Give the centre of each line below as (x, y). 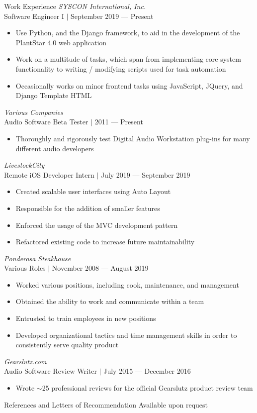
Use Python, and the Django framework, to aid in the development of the (128, 33)
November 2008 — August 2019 (100, 268)
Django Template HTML (54, 95)
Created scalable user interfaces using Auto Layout (93, 191)
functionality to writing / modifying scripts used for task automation (121, 68)
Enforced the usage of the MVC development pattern (97, 225)
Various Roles (25, 268)
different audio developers (55, 148)
